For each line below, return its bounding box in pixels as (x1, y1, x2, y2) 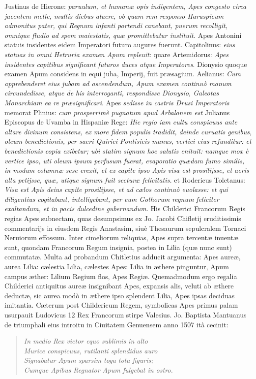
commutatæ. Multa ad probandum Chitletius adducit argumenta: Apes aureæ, (4, 252, 241, 262)
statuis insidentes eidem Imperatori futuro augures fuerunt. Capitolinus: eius (4, 39, 235, 50)
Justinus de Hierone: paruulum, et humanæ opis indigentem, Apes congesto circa (4, 1, 247, 11)
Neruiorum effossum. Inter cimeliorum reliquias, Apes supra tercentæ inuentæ (4, 232, 238, 243)
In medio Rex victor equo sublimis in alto (24, 336, 148, 346)
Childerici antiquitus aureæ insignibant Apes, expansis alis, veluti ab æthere (4, 281, 234, 291)
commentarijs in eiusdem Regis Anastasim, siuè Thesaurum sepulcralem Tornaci (4, 222, 246, 233)
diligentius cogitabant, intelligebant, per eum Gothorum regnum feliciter (4, 193, 219, 204)
